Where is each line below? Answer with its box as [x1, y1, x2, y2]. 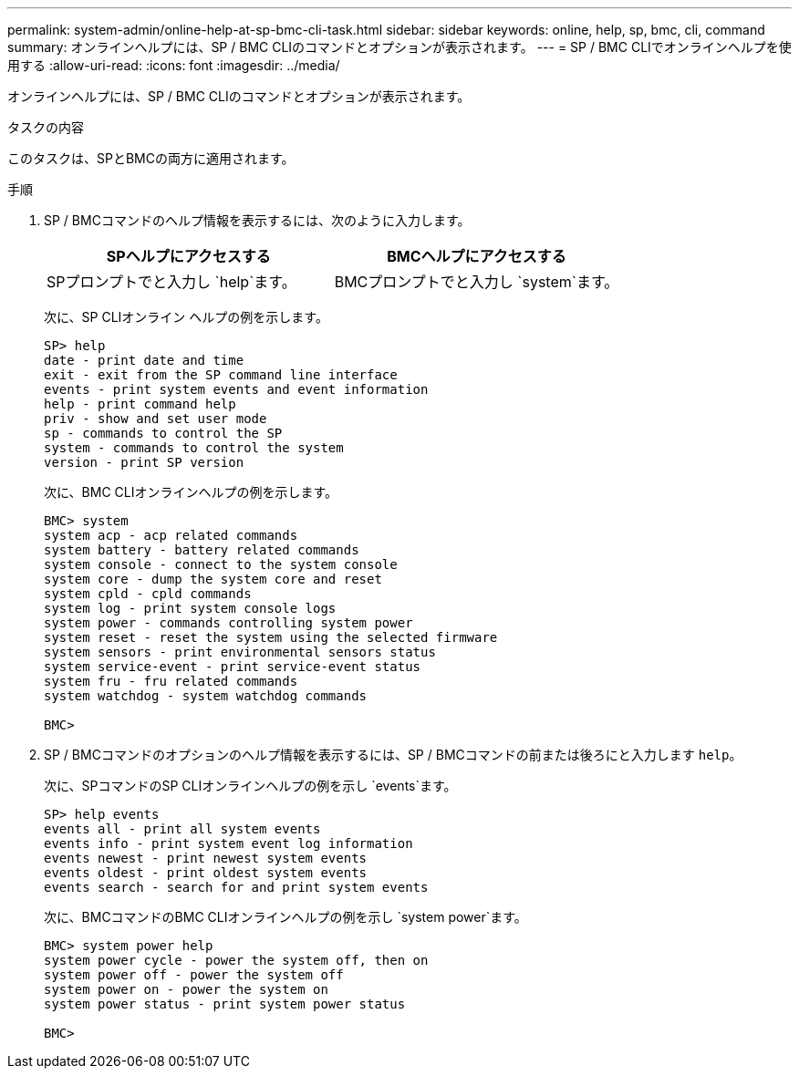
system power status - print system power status [44, 997, 406, 1011]
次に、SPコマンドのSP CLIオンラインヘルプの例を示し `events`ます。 [44, 778, 457, 793]
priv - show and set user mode [44, 411, 267, 426]
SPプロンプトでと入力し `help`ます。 [47, 273, 296, 291]
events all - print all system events [44, 822, 321, 836]
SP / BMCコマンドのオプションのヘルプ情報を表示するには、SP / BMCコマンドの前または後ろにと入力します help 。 [44, 747, 742, 762]
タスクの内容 [7, 119, 84, 135]
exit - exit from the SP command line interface [44, 367, 398, 382]
